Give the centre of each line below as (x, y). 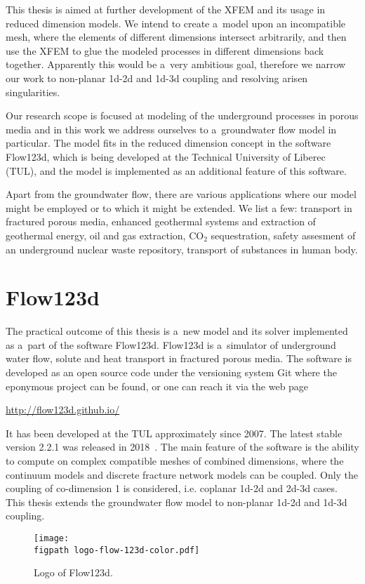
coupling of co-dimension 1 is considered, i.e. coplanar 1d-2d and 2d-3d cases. (172, 488)
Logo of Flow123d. (73, 572)
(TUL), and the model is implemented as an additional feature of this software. (176, 170)
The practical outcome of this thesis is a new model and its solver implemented (177, 331)
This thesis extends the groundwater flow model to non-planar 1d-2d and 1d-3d (177, 502)
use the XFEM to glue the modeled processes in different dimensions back (165, 50)
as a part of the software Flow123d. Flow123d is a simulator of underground (171, 344)
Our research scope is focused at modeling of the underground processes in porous (182, 115)
